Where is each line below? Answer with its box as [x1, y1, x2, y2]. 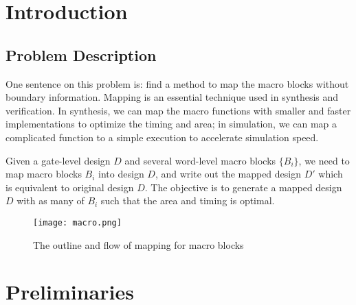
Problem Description [5, 44, 157, 65]
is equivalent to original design [5, 180, 134, 194]
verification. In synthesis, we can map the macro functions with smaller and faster [5, 103, 351, 117]
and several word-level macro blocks [124, 153, 276, 167]
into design [98, 167, 144, 181]
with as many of [16, 193, 85, 208]
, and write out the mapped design [155, 167, 302, 181]
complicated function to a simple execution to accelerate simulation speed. [5, 130, 319, 144]
